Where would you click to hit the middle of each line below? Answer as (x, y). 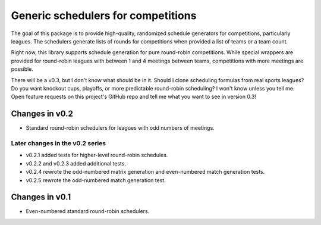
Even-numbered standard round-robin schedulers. (88, 211)
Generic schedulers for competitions (104, 15)
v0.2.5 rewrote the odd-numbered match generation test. (96, 180)
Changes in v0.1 (41, 197)
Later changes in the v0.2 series (59, 143)
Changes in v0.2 (42, 114)
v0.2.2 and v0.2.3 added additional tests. (76, 163)
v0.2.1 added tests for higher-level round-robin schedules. (97, 155)
